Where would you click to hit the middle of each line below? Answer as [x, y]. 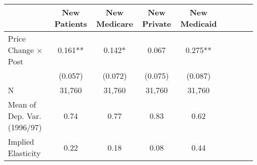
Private [157, 24]
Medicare [115, 24]
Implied [21, 141]
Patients [71, 24]
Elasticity [24, 153]
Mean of [22, 104]
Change [21, 50]
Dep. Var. [25, 116]
